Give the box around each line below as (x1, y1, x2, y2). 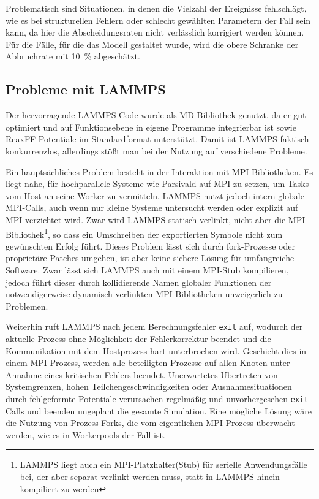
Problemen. (6, 299, 48, 312)
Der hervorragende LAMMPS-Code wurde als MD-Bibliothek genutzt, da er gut (6, 109, 306, 121)
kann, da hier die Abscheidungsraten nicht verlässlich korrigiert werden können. (6, 26, 304, 39)
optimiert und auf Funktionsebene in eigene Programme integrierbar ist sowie (6, 120, 296, 133)
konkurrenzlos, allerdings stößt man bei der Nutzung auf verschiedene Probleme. (6, 144, 307, 157)
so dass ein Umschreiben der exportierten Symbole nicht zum (53, 227, 283, 240)
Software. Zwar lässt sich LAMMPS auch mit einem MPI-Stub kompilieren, (6, 263, 289, 276)
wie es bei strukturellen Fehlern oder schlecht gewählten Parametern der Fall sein (6, 13, 311, 26)
